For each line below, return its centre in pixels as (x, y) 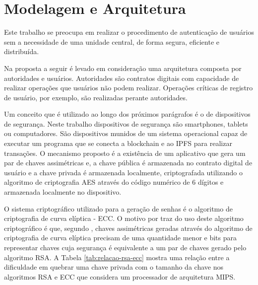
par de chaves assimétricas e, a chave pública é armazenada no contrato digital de (128, 163)
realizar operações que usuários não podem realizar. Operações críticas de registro (129, 88)
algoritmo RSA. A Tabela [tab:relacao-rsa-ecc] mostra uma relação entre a (117, 257)
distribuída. (22, 51)
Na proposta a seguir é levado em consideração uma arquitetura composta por (123, 68)
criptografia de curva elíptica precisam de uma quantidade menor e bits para (120, 238)
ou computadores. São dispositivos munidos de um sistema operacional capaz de (126, 133)
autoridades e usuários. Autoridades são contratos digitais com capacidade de (122, 78)
